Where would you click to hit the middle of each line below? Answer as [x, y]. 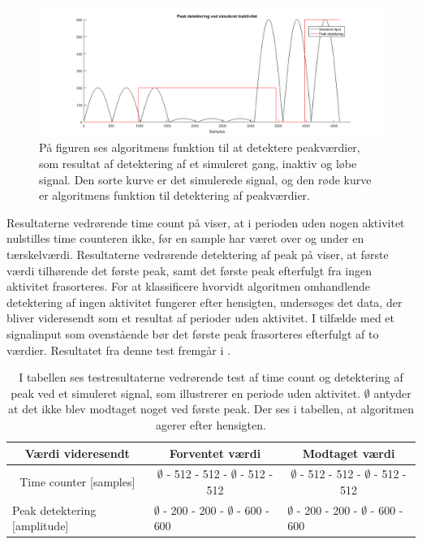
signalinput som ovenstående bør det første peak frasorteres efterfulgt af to [193, 333]
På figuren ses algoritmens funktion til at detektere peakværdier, [200, 147]
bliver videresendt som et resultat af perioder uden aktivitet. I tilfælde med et [200, 318]
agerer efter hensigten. [211, 424]
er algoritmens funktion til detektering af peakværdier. [174, 195]
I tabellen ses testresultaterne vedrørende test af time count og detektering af [211, 377]
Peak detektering [54, 509]
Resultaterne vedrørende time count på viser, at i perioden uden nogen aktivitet [206, 222]
